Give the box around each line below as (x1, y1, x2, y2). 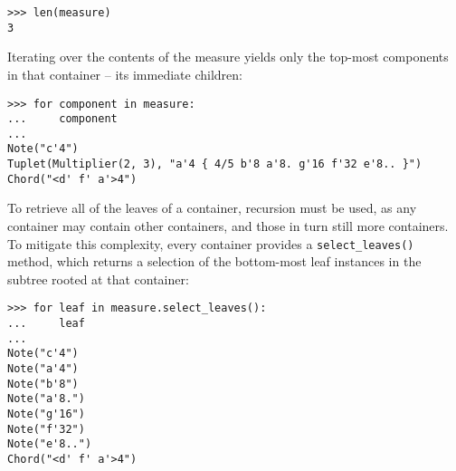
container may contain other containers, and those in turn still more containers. (7, 216, 449, 235)
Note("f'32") (7, 422, 85, 436)
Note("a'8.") (7, 392, 85, 406)
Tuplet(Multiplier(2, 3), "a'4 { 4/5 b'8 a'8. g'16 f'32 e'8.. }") (7, 158, 423, 171)
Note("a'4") (7, 362, 79, 376)
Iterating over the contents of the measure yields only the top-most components (7, 47, 449, 66)
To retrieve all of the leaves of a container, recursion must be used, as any (7, 198, 417, 217)
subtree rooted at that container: (7, 269, 189, 288)
